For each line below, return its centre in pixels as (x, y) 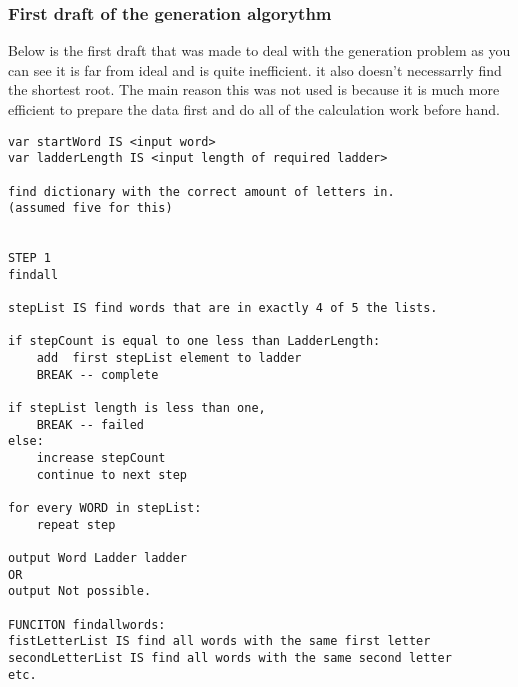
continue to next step (111, 474)
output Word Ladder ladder (97, 558)
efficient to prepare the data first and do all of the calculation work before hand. (254, 109)
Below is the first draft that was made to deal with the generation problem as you (259, 50)
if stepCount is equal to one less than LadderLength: (194, 341)
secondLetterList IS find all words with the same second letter (230, 657)
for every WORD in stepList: (105, 508)
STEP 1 (29, 258)
